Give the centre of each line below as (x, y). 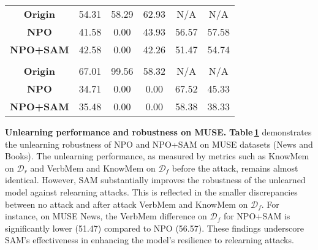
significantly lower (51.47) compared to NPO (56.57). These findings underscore (154, 228)
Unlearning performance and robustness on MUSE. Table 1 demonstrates (158, 132)
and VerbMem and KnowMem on (93, 168)
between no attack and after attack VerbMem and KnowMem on (127, 204)
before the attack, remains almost (235, 168)
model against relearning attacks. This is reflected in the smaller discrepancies (151, 191)
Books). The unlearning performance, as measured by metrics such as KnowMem (157, 156)
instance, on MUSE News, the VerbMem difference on (106, 216)
